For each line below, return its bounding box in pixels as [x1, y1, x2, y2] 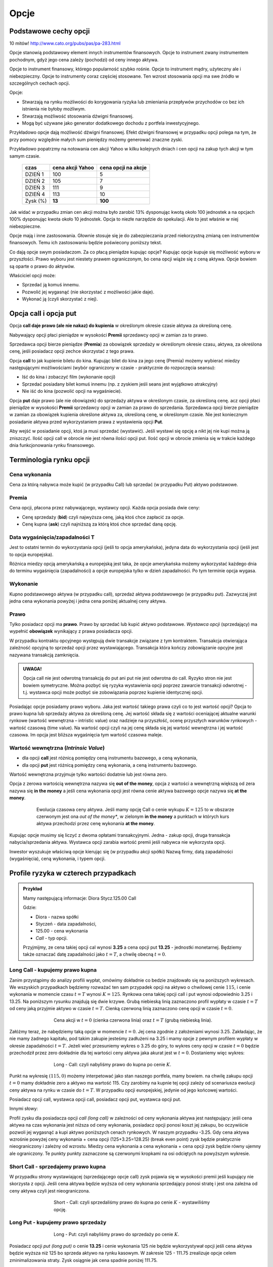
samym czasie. [9, 153, 40, 159]
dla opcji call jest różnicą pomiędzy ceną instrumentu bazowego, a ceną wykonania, [22, 755, 198, 761]
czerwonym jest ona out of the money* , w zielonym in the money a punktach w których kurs [36, 813, 230, 819]
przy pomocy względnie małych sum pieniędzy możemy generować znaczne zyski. [9, 136, 183, 142]
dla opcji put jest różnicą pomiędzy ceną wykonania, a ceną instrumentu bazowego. [22, 762, 197, 768]
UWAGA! [23, 666, 42, 672]
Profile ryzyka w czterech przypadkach [9, 869, 136, 877]
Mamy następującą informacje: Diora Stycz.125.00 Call [23, 895, 136, 901]
